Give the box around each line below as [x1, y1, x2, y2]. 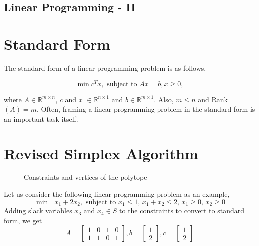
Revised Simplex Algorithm [4, 143, 198, 163]
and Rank [198, 94, 228, 104]
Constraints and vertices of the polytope [24, 172, 147, 182]
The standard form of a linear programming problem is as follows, [4, 62, 206, 73]
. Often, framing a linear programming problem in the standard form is [36, 104, 255, 114]
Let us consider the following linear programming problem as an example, [4, 189, 230, 199]
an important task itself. [4, 113, 78, 124]
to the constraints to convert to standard [119, 205, 245, 216]
